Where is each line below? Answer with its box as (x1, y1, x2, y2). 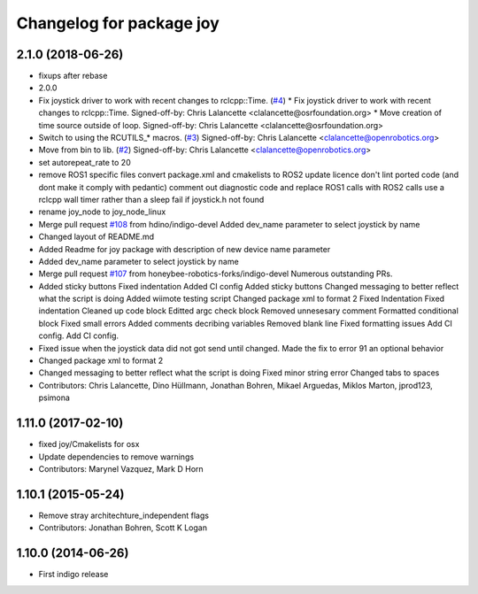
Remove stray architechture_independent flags (38, 510, 210, 521)
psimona (38, 392, 71, 403)
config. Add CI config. (38, 330, 119, 341)
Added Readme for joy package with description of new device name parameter (38, 243, 331, 254)
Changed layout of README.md (38, 231, 155, 243)
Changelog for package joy (16, 13, 220, 33)
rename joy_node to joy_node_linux (38, 206, 166, 217)
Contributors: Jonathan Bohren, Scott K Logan (38, 522, 208, 533)
